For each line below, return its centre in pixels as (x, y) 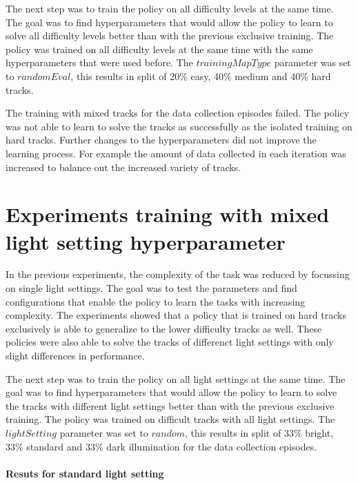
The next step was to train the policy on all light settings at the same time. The (176, 378)
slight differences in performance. (75, 355)
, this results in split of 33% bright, (259, 432)
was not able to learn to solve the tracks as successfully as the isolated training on (179, 126)
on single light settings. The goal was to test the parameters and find (151, 288)
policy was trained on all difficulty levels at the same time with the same (159, 49)
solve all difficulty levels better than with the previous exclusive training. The (170, 36)
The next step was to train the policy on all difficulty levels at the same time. (170, 8)
